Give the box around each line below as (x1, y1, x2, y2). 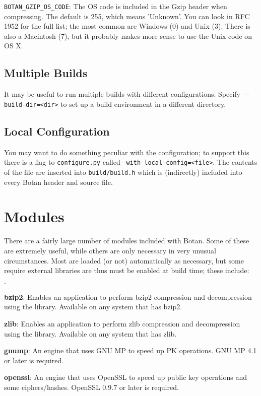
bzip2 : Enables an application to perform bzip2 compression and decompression (4, 291, 252, 302)
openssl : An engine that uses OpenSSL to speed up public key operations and (4, 372, 247, 382)
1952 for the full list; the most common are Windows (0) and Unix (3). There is (4, 21, 250, 31)
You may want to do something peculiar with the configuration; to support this (4, 147, 249, 157)
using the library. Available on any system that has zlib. (4, 328, 177, 339)
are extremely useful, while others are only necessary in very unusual (4, 245, 216, 255)
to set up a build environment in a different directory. (60, 98, 226, 109)
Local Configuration (4, 123, 110, 139)
